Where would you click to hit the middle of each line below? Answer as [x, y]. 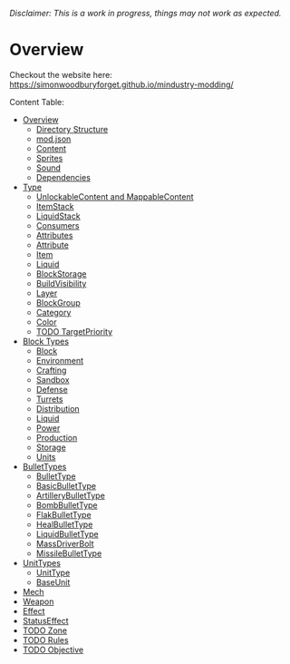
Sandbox [53, 379]
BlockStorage [61, 273]
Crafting [51, 370]
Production [57, 437]
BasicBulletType [66, 485]
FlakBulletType [64, 514]
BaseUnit [53, 582]
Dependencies [63, 177]
